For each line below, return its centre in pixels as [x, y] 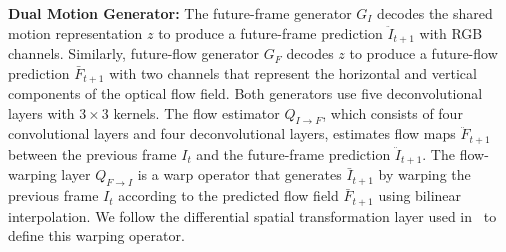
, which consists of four [392, 112]
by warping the [424, 174]
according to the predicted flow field [228, 195]
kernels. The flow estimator [196, 112]
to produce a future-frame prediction [270, 32]
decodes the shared [435, 13]
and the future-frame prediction [293, 153]
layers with [41, 112]
